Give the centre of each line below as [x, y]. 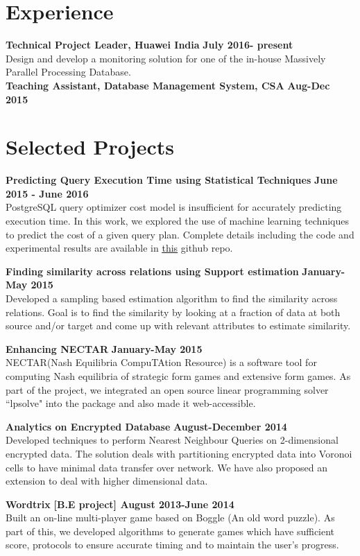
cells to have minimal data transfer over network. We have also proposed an [167, 467]
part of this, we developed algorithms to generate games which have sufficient [170, 531]
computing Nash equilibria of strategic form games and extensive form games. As [178, 375]
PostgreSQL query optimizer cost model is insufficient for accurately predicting [174, 207]
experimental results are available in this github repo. [119, 248]
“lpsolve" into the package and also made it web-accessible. [131, 403]
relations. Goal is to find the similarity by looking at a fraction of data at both [173, 312]
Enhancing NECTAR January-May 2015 [104, 348]
